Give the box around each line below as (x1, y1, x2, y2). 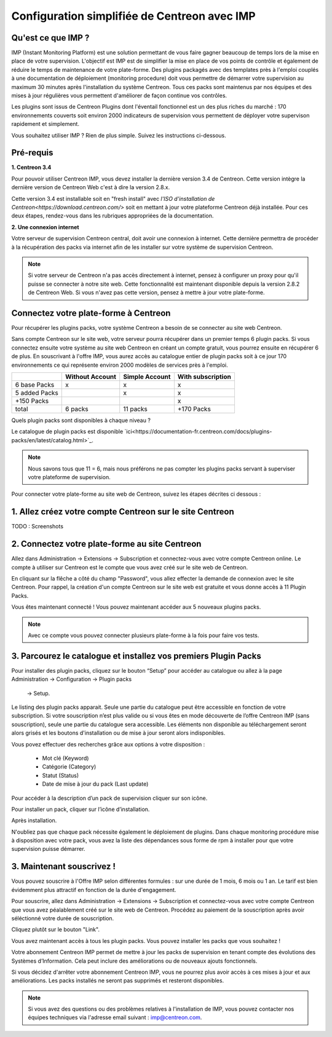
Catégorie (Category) (42, 763, 97, 770)
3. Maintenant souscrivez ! (11, 861, 116, 872)
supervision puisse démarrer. (11, 845, 85, 853)
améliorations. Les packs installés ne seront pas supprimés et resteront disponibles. (11, 977, 224, 984)
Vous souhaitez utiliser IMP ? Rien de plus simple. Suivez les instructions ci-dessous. (11, 131, 227, 139)
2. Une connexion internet (11, 223, 79, 230)
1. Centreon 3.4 (11, 163, 52, 171)
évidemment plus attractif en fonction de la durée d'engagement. (11, 886, 176, 893)
